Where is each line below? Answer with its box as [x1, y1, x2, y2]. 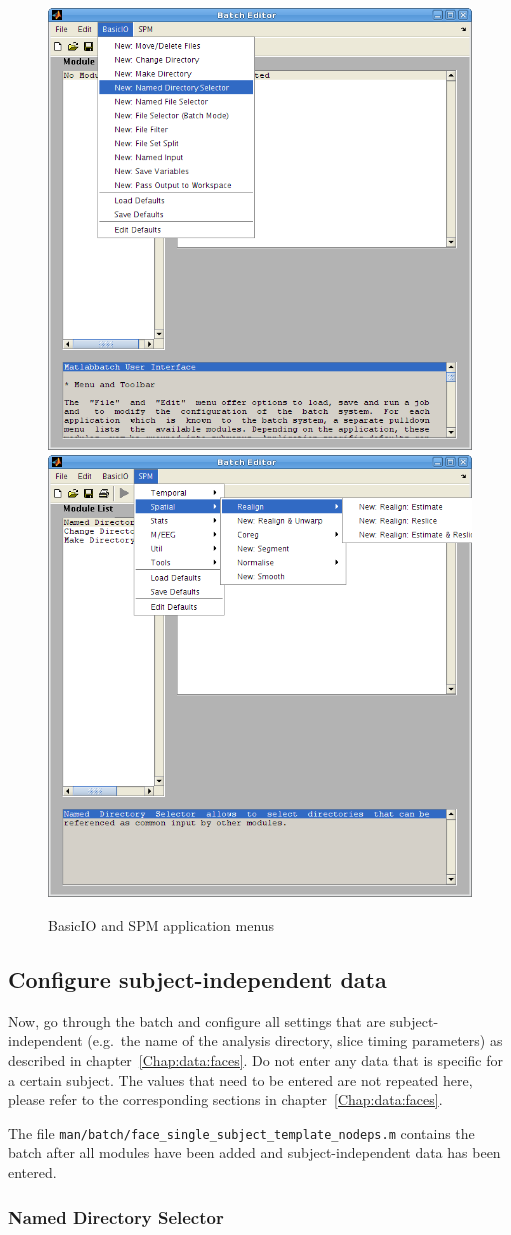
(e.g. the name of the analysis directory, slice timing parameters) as [87, 1030, 503, 1051]
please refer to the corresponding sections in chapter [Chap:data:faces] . [8, 1089, 443, 1110]
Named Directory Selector [8, 1204, 224, 1229]
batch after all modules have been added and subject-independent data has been [8, 1142, 501, 1163]
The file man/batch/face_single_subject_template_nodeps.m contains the [8, 1122, 475, 1143]
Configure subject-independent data [8, 963, 387, 994]
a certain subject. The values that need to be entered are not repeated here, [8, 1069, 473, 1090]
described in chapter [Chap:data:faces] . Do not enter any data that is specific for [8, 1049, 503, 1070]
